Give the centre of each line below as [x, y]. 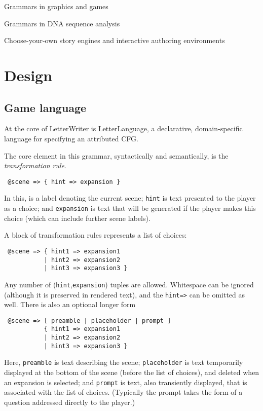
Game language [45, 107]
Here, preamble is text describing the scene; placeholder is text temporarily [124, 362]
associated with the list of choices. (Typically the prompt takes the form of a [123, 392]
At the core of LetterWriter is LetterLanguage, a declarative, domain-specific [123, 128]
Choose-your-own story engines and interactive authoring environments [115, 40]
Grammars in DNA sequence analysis [62, 23]
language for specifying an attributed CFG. [71, 138]
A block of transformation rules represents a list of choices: [96, 235]
